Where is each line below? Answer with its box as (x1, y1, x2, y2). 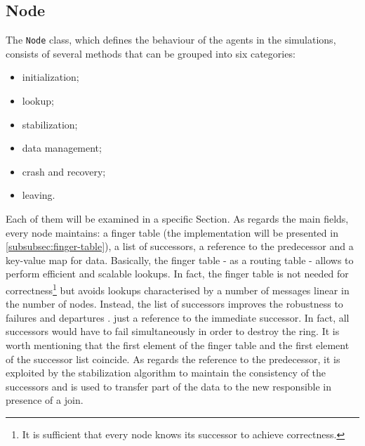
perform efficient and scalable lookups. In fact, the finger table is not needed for (6, 266, 349, 281)
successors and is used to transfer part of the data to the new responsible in (6, 379, 332, 393)
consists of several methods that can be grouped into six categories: (6, 46, 296, 60)
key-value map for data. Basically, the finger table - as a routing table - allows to (6, 252, 354, 267)
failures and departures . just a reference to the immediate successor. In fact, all (6, 310, 350, 324)
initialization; (22, 70, 79, 84)
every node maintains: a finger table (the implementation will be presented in (6, 225, 338, 240)
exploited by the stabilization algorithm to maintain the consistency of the (6, 365, 326, 380)
